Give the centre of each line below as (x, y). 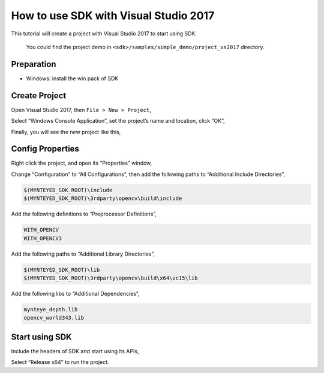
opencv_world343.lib (54, 318)
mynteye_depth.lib (51, 309)
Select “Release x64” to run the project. (60, 362)
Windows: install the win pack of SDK (72, 78)
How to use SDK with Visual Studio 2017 (113, 16)
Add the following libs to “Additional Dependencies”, (75, 293)
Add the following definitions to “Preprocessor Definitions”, (84, 214)
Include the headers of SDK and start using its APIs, (75, 351)
